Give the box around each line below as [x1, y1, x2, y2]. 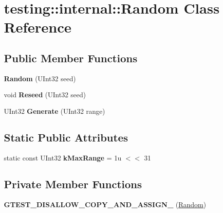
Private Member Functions [4, 176, 142, 191]
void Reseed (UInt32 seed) [4, 89, 86, 100]
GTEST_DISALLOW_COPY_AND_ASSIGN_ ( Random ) [4, 199, 206, 209]
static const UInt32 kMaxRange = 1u [4, 152, 122, 162]
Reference [4, 17, 72, 37]
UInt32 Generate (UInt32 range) [4, 106, 105, 116]
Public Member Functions [4, 50, 137, 65]
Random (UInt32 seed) [4, 73, 76, 83]
